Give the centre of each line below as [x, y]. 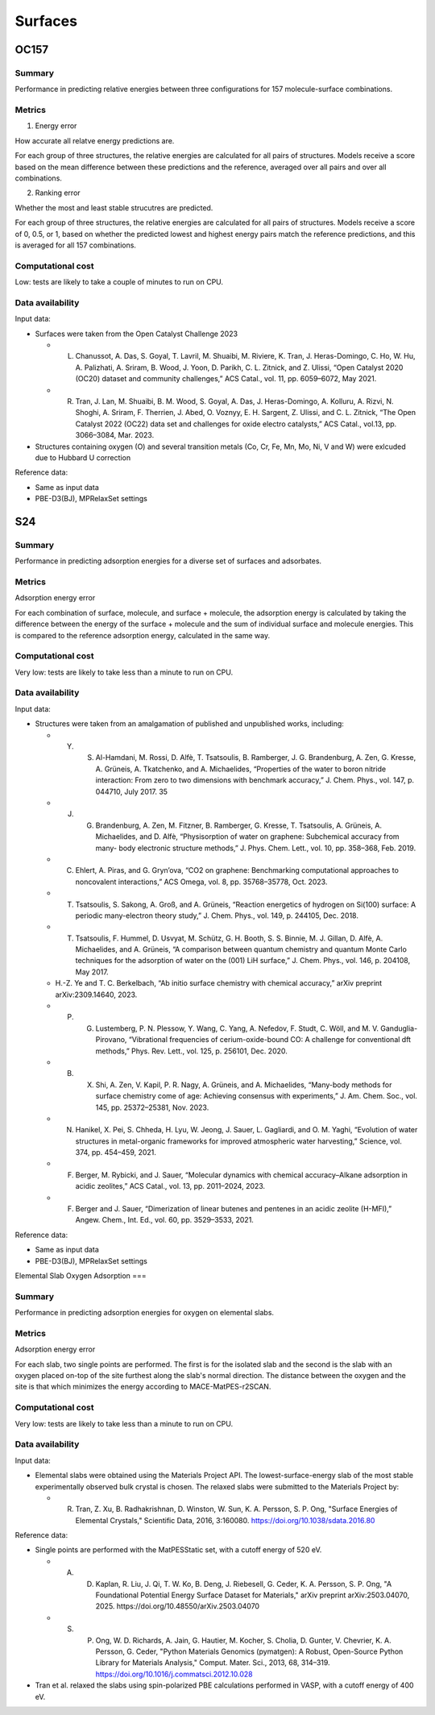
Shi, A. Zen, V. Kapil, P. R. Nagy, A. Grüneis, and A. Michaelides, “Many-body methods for [244, 1085]
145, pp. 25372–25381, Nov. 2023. [152, 1107]
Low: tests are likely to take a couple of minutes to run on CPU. [119, 282]
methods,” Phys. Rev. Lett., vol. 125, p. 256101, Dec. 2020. [191, 1051]
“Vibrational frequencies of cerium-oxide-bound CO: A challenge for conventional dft [269, 1040]
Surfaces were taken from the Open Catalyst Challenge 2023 [136, 334]
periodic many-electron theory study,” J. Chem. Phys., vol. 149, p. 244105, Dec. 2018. [217, 916]
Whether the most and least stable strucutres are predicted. [114, 208]
